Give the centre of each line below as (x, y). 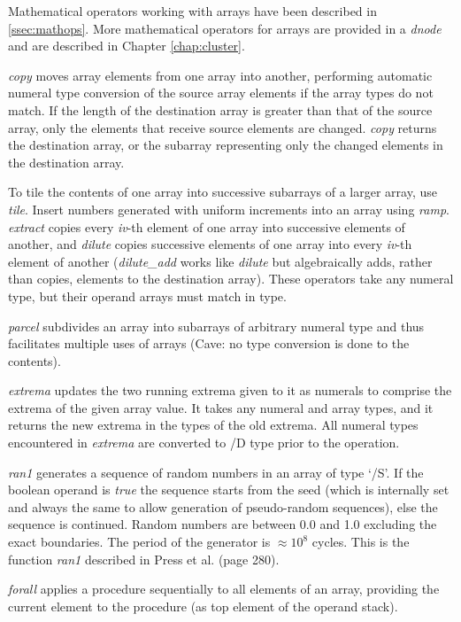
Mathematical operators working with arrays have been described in (192, 11)
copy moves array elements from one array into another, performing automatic (220, 75)
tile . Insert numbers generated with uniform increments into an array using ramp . (229, 209)
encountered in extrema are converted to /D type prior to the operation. (204, 443)
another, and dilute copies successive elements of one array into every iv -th (210, 244)
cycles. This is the (361, 542)
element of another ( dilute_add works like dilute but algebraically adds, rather (220, 261)
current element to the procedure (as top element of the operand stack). (203, 606)
